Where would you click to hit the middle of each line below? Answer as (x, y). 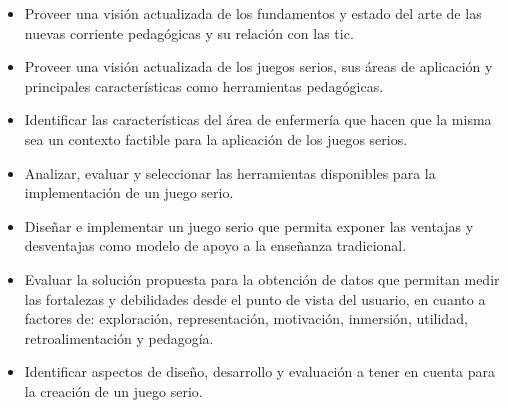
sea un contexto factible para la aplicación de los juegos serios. (216, 138)
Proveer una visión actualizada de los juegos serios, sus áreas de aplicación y (258, 66)
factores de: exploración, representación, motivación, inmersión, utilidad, (246, 318)
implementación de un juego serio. (129, 192)
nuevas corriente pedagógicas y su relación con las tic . (189, 32)
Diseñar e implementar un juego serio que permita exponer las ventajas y (249, 225)
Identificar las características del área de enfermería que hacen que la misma (258, 119)
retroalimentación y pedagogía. (119, 337)
